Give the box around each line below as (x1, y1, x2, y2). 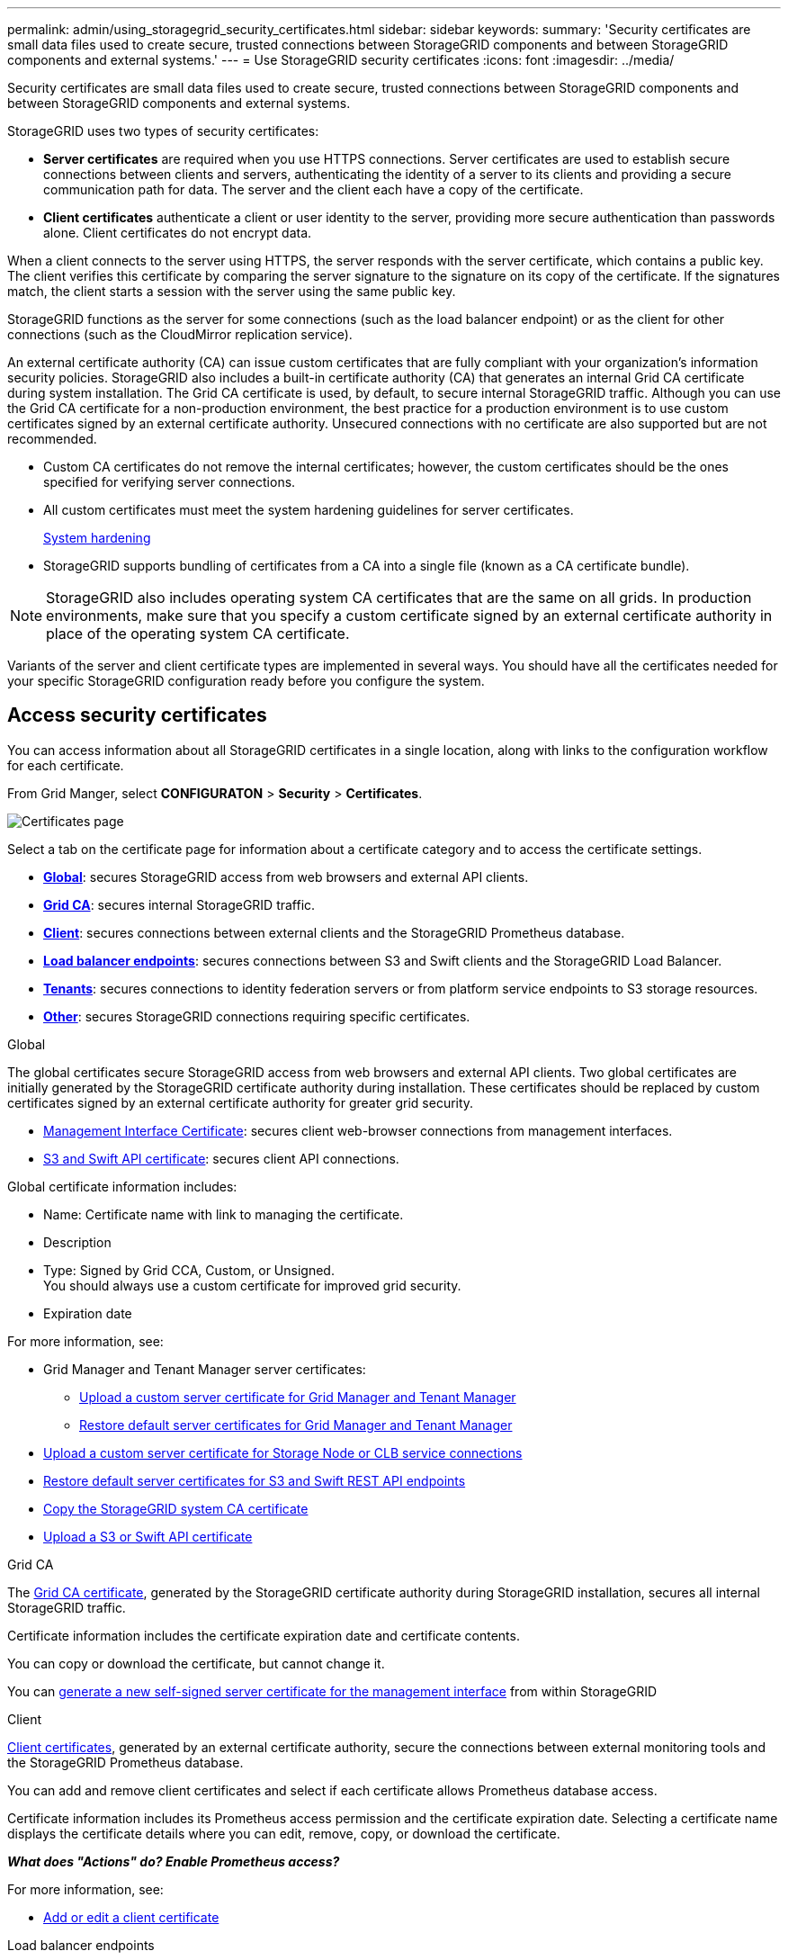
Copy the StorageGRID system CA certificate (43, 1500, 309, 1516)
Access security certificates (7, 704, 267, 727)
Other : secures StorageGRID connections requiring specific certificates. (43, 1008, 470, 1024)
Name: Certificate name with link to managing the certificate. (43, 1206, 404, 1222)
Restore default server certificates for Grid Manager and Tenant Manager (79, 1416, 513, 1433)
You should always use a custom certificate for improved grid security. (43, 1277, 461, 1293)
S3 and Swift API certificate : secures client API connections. (43, 1150, 399, 1166)
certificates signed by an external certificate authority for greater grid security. (7, 1094, 474, 1110)
